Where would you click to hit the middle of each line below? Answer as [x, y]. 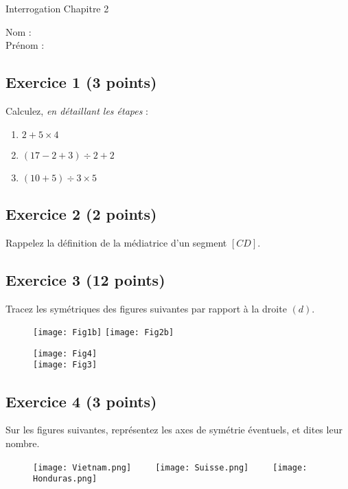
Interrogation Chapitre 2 [57, 8]
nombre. [23, 443]
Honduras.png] [65, 479]
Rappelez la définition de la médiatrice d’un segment [116, 242]
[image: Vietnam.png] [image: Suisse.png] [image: [170, 467]
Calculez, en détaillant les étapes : [77, 110]
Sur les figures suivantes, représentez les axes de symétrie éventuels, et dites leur [174, 430]
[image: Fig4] [65, 353]
